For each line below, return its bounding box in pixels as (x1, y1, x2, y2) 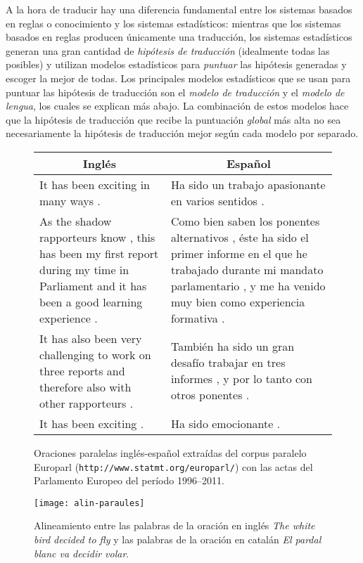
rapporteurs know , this (39, 228, 155, 245)
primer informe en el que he (170, 245, 307, 261)
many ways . (39, 192, 101, 209)
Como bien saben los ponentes (170, 212, 320, 229)
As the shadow (39, 212, 112, 229)
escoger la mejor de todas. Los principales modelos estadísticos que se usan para (6, 70, 351, 85)
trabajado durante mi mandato (170, 261, 324, 278)
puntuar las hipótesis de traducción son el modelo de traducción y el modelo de (6, 84, 345, 99)
